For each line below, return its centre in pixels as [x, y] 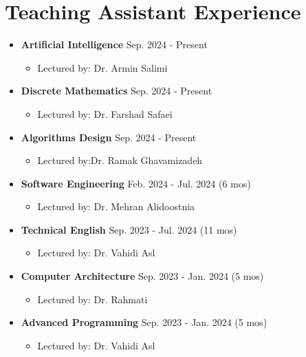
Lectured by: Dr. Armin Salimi [102, 67]
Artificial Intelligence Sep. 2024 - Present [114, 44]
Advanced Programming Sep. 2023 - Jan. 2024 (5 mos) [144, 322]
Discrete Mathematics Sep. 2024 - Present [117, 91]
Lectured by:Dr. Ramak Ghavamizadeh [120, 160]
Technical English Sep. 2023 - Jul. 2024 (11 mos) [129, 229]
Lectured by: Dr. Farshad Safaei [105, 113]
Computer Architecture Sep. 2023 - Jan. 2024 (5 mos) [142, 276]
